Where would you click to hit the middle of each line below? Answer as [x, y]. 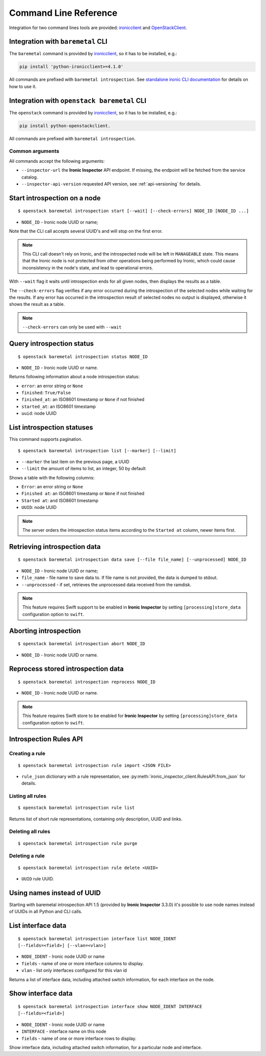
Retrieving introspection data [55, 547]
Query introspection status [51, 344]
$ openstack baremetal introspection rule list [76, 808]
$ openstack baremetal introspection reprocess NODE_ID [87, 682]
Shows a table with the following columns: [52, 477]
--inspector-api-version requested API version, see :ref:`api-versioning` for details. [111, 184]
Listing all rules [28, 796]
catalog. [30, 177]
